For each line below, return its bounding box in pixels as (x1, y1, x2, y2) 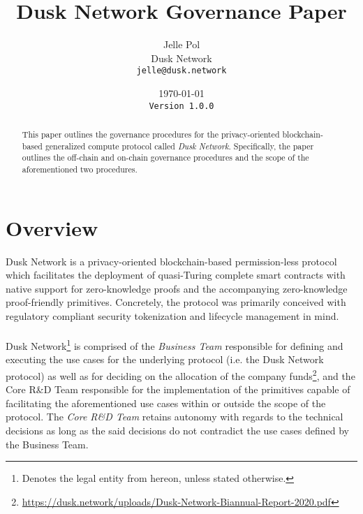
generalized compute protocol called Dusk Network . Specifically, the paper (45, 140, 314, 152)
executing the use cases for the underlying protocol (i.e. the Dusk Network (6, 352, 324, 367)
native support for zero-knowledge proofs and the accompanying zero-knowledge (6, 281, 348, 295)
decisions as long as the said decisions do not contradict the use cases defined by (6, 423, 349, 438)
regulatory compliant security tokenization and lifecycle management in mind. (6, 308, 339, 323)
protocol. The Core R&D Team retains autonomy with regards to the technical (6, 409, 343, 424)
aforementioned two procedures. (22, 163, 138, 175)
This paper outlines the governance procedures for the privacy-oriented (22, 128, 280, 140)
